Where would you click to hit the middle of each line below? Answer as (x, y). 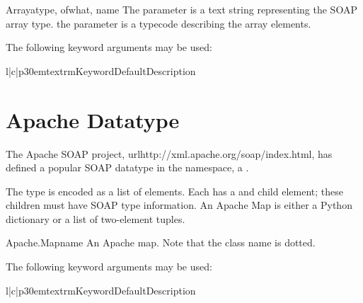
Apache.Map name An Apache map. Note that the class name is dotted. (161, 242)
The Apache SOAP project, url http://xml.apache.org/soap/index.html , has (169, 153)
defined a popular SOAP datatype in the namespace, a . (127, 167)
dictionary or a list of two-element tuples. (96, 218)
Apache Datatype (93, 119)
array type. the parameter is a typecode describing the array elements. (159, 23)
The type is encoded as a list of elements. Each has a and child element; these (174, 191)
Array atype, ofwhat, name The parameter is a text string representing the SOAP (181, 9)
